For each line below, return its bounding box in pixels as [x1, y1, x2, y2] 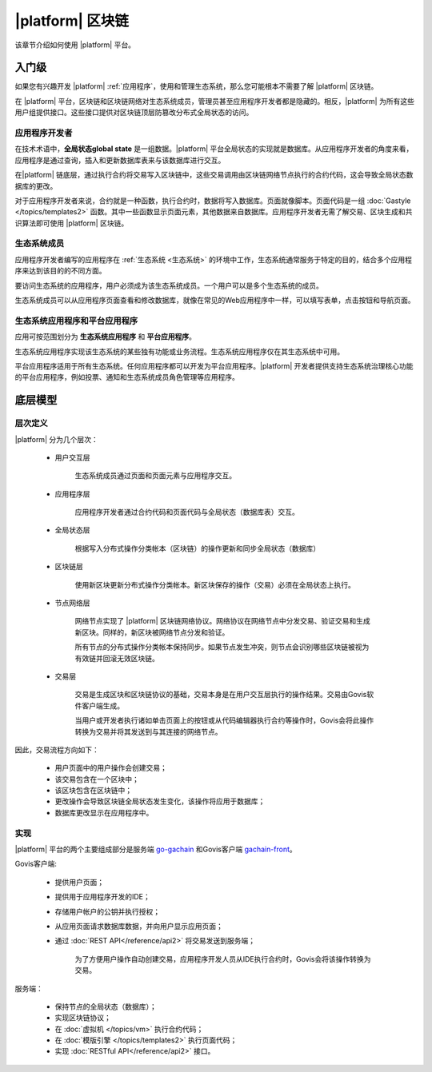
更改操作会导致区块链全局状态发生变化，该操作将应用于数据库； [54, 796, 266, 807]
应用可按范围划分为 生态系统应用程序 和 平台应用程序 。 [14, 332, 196, 341]
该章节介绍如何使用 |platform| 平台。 [14, 40, 136, 50]
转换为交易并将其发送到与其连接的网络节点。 [74, 727, 222, 736]
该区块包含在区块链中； [54, 786, 132, 795]
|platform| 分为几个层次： [14, 434, 99, 444]
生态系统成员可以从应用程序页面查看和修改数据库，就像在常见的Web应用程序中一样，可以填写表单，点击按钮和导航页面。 [14, 296, 415, 305]
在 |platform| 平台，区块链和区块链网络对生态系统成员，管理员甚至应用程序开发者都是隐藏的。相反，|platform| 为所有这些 [14, 96, 415, 106]
